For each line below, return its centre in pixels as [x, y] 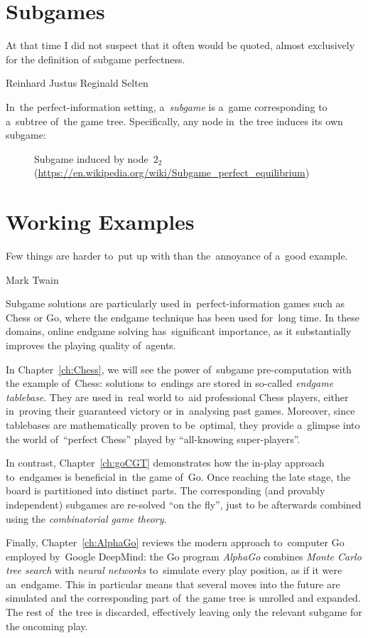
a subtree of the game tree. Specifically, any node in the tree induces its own [174, 121]
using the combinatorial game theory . [86, 518]
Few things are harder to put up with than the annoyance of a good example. [177, 255]
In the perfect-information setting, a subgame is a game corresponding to [167, 106]
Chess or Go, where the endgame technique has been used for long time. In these [183, 317]
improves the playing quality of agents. [91, 345]
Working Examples [100, 222]
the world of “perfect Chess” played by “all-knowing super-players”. [153, 438]
